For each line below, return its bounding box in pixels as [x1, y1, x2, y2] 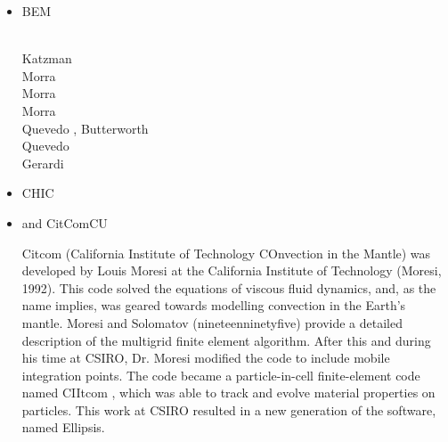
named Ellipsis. [21, 418, 105, 437]
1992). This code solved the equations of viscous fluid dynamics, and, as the [21, 278, 436, 297]
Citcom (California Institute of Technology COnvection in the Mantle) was [21, 243, 431, 262]
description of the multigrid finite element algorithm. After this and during [21, 331, 431, 349]
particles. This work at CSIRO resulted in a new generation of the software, [21, 400, 436, 419]
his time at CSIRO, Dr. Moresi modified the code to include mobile [21, 348, 390, 367]
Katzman [21, 49, 72, 68]
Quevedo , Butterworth [21, 119, 149, 137]
